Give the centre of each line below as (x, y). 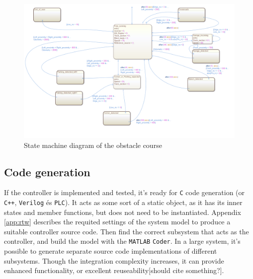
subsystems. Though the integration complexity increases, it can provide (114, 260)
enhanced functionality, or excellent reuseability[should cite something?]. (114, 270)
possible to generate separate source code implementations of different (111, 251)
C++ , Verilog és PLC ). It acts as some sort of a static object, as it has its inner (123, 202)
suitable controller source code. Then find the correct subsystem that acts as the (126, 231)
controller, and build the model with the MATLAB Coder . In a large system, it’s (122, 241)
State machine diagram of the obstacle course (93, 145)
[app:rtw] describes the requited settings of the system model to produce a (117, 222)
